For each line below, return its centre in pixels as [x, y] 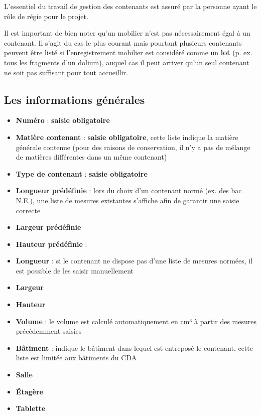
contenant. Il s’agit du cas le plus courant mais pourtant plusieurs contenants [123, 42]
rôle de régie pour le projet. [46, 16]
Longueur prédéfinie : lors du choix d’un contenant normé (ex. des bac [129, 190]
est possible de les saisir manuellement [75, 270]
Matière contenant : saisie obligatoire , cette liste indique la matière [127, 137]
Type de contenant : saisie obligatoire [82, 173]
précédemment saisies [49, 331]
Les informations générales [75, 99]
